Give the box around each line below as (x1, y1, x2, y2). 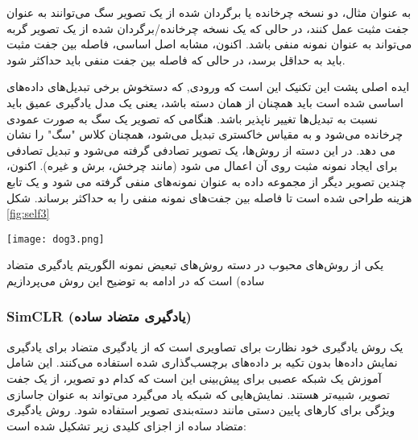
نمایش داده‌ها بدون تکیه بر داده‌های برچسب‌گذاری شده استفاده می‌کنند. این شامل (6, 354, 398, 371)
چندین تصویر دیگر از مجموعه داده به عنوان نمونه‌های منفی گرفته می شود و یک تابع (6, 172, 407, 189)
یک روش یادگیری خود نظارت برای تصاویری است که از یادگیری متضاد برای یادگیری (6, 338, 404, 355)
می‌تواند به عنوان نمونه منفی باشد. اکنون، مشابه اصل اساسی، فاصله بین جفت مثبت (6, 35, 412, 52)
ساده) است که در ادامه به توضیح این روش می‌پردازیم (6, 272, 265, 288)
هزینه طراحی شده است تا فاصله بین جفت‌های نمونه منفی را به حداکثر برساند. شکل (6, 189, 412, 205)
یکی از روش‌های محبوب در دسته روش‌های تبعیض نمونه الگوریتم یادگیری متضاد (6, 256, 384, 273)
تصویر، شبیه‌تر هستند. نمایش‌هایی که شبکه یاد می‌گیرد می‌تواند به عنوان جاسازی (6, 385, 391, 402)
